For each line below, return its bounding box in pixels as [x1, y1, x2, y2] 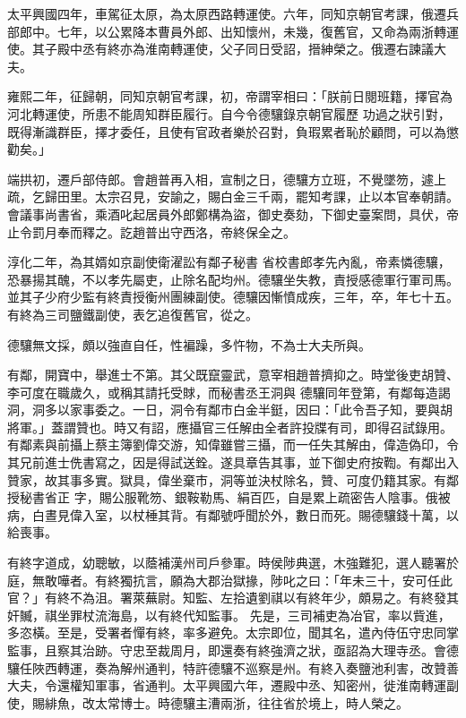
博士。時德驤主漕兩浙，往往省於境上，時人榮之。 [119, 693, 409, 712]
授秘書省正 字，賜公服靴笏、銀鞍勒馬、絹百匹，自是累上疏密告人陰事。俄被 [7, 488, 451, 507]
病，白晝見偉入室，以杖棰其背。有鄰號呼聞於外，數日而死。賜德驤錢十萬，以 [7, 505, 459, 524]
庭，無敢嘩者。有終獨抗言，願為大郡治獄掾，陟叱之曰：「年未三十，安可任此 [7, 570, 453, 589]
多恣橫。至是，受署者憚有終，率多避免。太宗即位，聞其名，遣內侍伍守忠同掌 [7, 623, 459, 642]
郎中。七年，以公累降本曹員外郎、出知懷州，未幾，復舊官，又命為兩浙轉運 [19, 21, 459, 40]
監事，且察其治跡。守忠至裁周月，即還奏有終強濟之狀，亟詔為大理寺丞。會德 [7, 641, 459, 659]
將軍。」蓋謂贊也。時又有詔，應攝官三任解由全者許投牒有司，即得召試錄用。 [7, 417, 453, 436]
